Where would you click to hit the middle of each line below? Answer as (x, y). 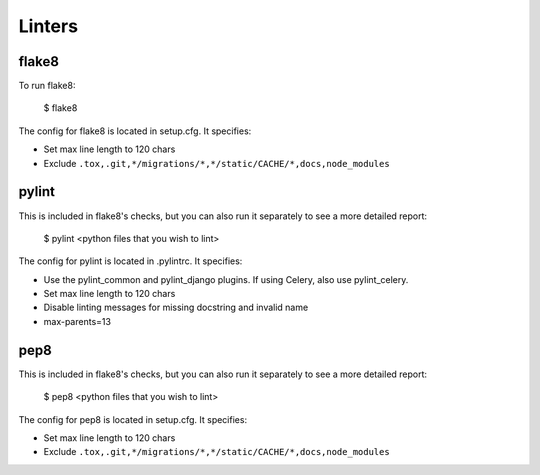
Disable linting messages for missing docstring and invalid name (176, 307)
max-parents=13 (77, 321)
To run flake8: (47, 86)
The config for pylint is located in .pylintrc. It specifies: (130, 261)
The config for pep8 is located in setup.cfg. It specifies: (133, 419)
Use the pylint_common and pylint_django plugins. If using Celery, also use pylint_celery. (226, 279)
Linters (48, 26)
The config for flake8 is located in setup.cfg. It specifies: (135, 131)
